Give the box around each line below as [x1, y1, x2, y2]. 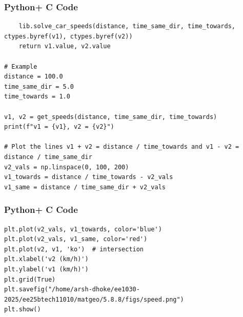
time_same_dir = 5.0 [4, 83, 74, 90]
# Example [4, 63, 37, 70]
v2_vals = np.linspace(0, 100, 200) [4, 163, 129, 171]
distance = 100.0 [4, 73, 63, 81]
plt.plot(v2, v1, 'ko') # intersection [4, 245, 144, 253]
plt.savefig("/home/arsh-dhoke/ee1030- [4, 286, 140, 293]
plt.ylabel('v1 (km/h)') [4, 265, 89, 273]
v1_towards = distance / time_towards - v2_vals [4, 173, 173, 181]
